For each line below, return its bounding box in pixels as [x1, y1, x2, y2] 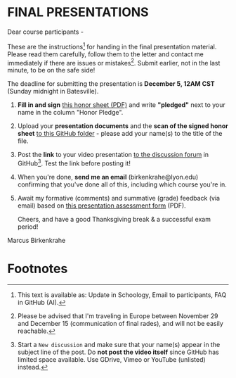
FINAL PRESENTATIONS [7, 4, 149, 20]
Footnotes [7, 261, 68, 277]
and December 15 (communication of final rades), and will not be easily [17, 319, 223, 327]
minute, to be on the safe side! [7, 66, 96, 75]
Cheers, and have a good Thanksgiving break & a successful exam [17, 215, 211, 223]
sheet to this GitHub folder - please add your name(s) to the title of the [17, 130, 223, 138]
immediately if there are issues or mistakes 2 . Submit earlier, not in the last [7, 57, 221, 67]
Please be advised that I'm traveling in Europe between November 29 [17, 311, 219, 320]
